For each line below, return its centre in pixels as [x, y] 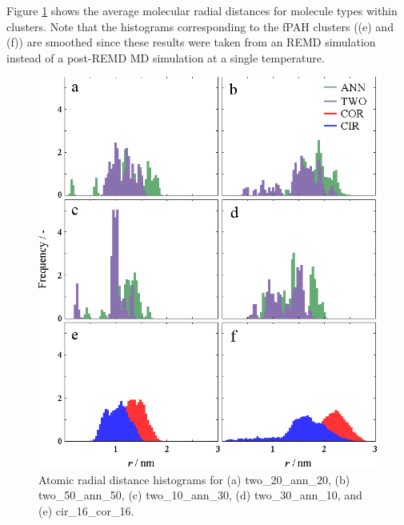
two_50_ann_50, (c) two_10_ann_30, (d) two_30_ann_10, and [200, 495]
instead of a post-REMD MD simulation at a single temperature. [166, 57]
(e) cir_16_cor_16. [86, 510]
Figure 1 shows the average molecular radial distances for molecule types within [202, 10]
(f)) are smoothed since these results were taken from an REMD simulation [191, 42]
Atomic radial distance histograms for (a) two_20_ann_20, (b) [194, 479]
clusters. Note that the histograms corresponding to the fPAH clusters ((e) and [200, 26]
